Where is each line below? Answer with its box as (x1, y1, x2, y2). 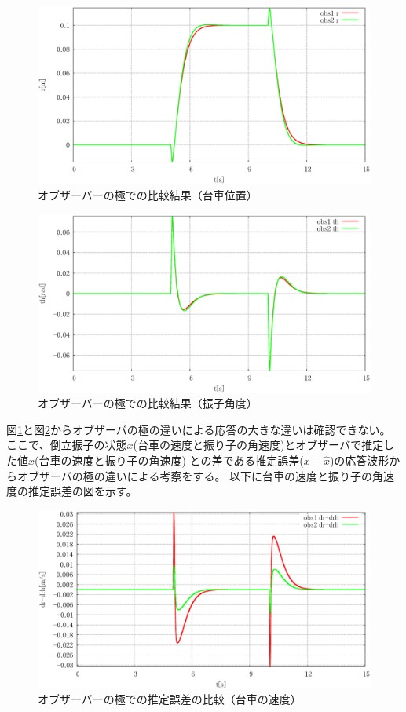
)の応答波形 (329, 451, 390, 468)
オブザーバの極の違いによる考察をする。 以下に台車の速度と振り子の (16, 467, 373, 484)
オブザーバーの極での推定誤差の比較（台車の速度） (38, 691, 302, 707)
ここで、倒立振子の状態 (6, 436, 127, 453)
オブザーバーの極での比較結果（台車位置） (38, 187, 258, 203)
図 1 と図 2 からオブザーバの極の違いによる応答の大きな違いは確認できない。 (6, 421, 391, 437)
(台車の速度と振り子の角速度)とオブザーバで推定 (133, 436, 384, 453)
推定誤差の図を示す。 (27, 483, 137, 499)
